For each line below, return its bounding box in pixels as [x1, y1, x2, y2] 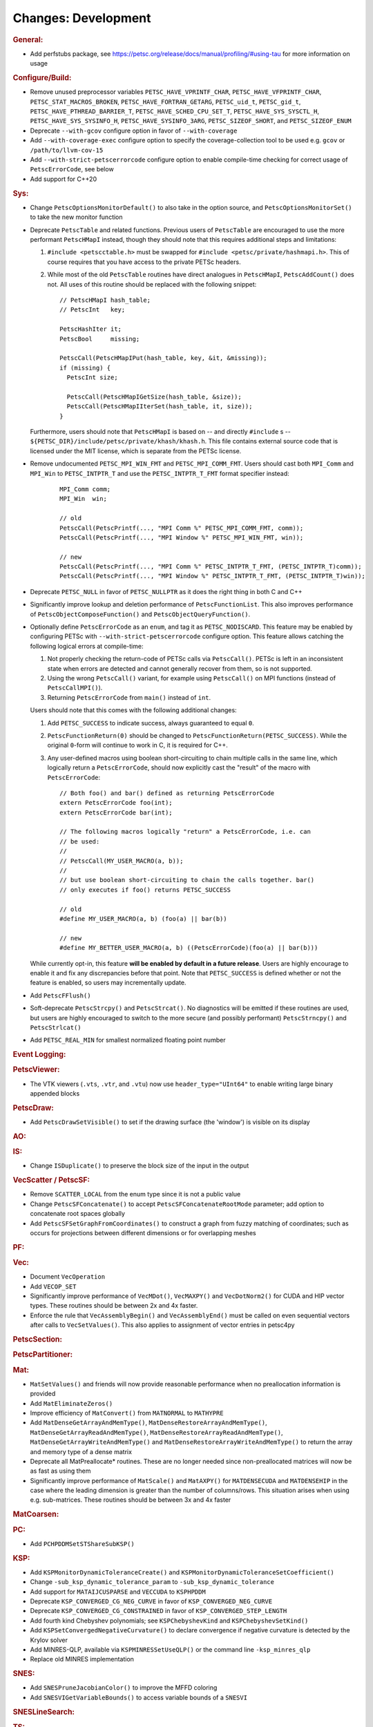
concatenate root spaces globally [30, 1210, 126, 1218]
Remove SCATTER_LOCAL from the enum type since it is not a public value [30, 1190, 241, 1199]
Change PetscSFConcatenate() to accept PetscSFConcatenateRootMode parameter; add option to [30, 1199, 325, 1208]
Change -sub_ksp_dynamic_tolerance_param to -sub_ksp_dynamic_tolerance [30, 1578, 274, 1586]
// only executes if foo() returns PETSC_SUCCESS [59, 886, 231, 894]
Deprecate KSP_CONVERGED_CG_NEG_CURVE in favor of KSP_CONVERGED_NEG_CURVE [30, 1597, 273, 1605]
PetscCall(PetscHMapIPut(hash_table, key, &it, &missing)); [59, 354, 267, 362]
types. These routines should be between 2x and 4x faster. [30, 1301, 198, 1310]
